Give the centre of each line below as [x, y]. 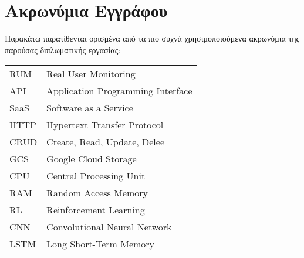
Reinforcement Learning [96, 210]
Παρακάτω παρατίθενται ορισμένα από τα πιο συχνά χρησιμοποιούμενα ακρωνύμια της [152, 38]
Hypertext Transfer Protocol [105, 125]
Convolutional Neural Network [109, 227]
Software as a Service [90, 108]
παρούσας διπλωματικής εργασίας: [63, 50]
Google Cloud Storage [92, 159]
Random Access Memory [97, 193]
